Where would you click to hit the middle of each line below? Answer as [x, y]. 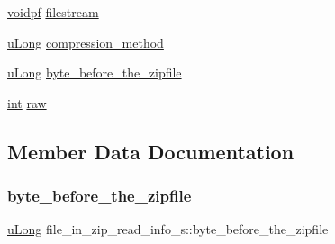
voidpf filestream [53, 12]
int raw [27, 102]
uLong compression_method [86, 42]
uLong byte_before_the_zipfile [95, 72]
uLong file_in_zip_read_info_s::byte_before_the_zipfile [168, 229]
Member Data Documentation [151, 151]
